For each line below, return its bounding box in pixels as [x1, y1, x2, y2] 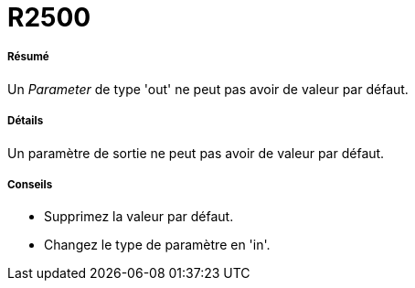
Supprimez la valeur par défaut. [44, 208, 234, 225]
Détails [7, 114, 44, 128]
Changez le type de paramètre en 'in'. [44, 237, 271, 253]
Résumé [7, 50, 49, 64]
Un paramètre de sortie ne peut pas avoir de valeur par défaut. [7, 144, 385, 161]
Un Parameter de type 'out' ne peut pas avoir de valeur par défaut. [7, 80, 409, 97]
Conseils [7, 177, 53, 191]
